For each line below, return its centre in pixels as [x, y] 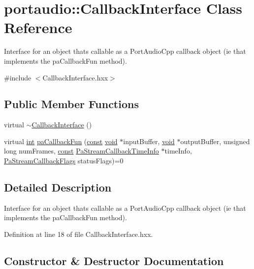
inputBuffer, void [149, 141]
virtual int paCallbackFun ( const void [61, 141]
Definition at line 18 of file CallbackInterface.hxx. [79, 234]
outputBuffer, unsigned [215, 141]
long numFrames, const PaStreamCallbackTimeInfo [81, 151]
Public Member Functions [71, 104]
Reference [38, 27]
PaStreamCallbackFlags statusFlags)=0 [64, 161]
